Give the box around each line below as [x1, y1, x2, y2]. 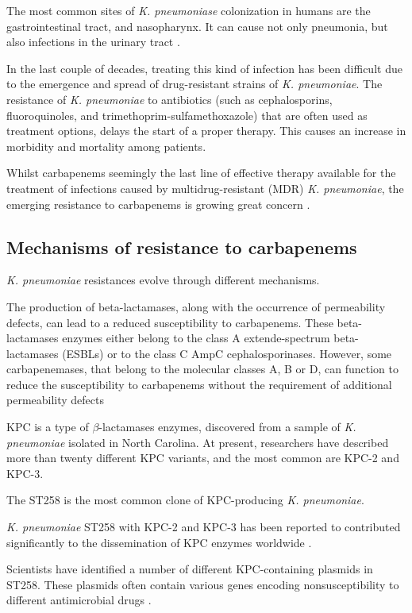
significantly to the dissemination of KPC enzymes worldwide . [6, 534, 312, 550]
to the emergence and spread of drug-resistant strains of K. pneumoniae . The [6, 75, 383, 92]
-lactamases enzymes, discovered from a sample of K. [98, 418, 356, 435]
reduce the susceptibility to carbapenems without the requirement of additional [6, 376, 392, 392]
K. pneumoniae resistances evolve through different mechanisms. [6, 272, 320, 288]
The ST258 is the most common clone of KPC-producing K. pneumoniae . [6, 492, 364, 508]
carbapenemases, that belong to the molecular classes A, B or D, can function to [6, 360, 399, 377]
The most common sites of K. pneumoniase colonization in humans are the [6, 2, 371, 18]
